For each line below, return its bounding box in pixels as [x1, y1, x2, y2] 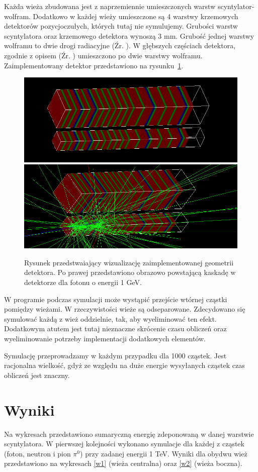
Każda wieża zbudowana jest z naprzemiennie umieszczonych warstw [4, 1, 216, 11]
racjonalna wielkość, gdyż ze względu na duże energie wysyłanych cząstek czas [4, 360, 245, 370]
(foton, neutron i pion [4, 448, 71, 458]
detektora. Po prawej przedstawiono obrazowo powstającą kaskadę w [24, 267, 236, 277]
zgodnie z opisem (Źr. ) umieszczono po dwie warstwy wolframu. [4, 50, 203, 60]
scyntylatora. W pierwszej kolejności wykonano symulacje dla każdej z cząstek [4, 438, 244, 449]
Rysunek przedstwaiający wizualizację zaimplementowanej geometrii [24, 257, 234, 267]
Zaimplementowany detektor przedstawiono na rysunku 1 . [4, 60, 184, 70]
